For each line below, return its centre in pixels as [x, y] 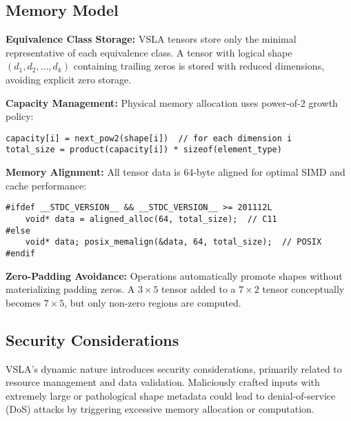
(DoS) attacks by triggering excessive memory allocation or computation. [160, 409]
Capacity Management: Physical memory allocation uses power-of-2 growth [172, 102]
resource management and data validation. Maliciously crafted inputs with [163, 382]
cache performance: [46, 185]
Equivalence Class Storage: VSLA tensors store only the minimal [151, 39]
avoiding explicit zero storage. [69, 79]
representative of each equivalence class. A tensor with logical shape [149, 52]
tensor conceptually [303, 289]
